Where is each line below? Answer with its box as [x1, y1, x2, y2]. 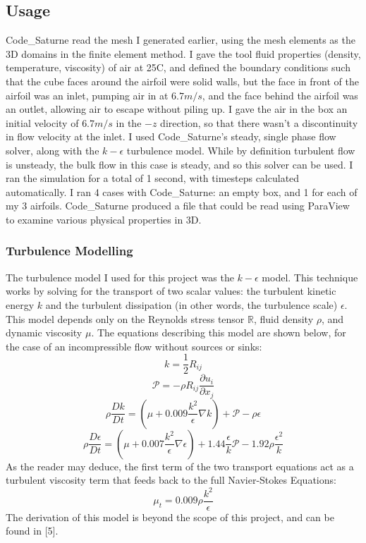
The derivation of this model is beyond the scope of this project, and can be [6, 509, 334, 524]
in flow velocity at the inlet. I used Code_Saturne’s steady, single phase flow [6, 129, 336, 144]
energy [6, 297, 35, 312]
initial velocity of [6, 115, 79, 130]
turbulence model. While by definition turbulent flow [126, 142, 355, 157]
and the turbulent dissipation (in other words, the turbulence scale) [45, 297, 338, 312]
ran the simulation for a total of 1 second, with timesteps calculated [6, 171, 300, 185]
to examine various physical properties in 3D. [6, 212, 202, 226]
